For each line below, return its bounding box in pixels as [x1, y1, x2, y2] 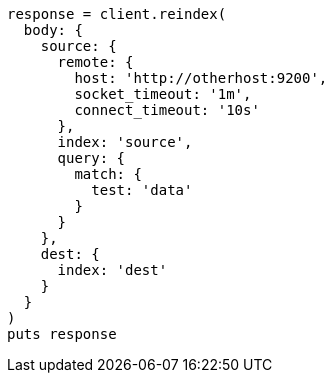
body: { [23, 22, 83, 38]
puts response [7, 326, 117, 342]
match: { [74, 166, 142, 182]
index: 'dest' [57, 262, 168, 278]
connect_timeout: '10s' [74, 102, 260, 118]
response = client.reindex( [7, 6, 227, 22]
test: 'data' [91, 182, 193, 198]
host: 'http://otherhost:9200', [74, 70, 328, 86]
